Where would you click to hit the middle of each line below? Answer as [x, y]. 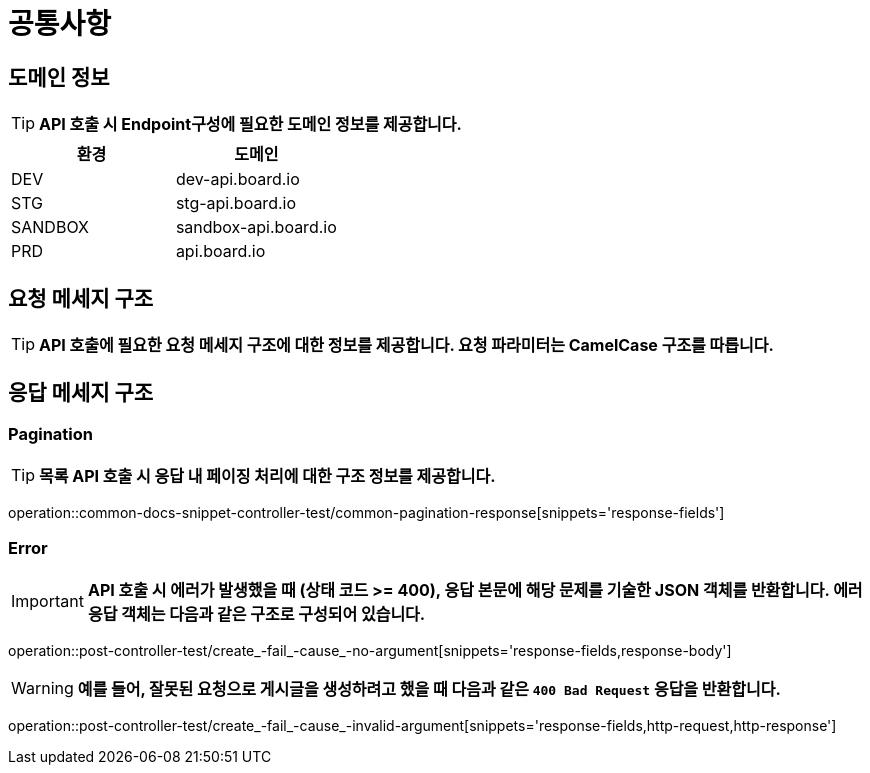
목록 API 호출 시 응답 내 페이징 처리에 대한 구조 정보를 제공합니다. [267, 476]
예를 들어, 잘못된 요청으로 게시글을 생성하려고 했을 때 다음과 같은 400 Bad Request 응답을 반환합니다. [429, 688]
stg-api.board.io [235, 203]
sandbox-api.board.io [256, 227]
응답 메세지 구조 [81, 393]
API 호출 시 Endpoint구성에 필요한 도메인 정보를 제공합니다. [250, 124]
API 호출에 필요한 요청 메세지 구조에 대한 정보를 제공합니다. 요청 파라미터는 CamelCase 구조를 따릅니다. [406, 345]
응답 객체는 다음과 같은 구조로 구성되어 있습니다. [256, 613]
